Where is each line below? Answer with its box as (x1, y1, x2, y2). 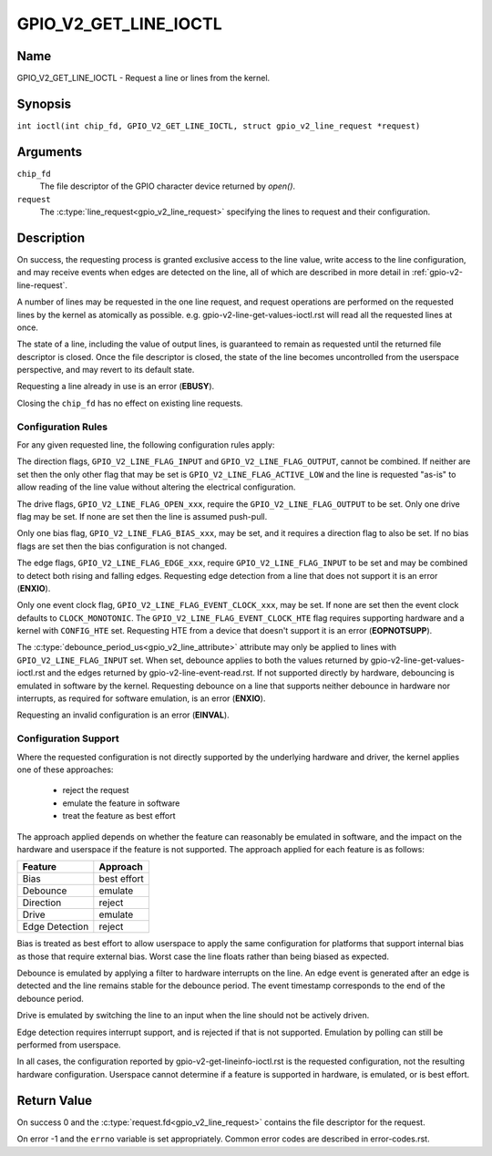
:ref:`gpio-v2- (411, 267, 464, 278)
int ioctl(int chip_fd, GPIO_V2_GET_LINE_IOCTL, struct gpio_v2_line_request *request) (16, 120, 421, 131)
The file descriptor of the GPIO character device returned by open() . (39, 181, 296, 191)
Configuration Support (16, 732, 119, 745)
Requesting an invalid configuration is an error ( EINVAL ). (16, 709, 230, 720)
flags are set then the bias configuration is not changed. (16, 541, 228, 552)
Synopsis (16, 96, 72, 111)
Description (16, 230, 86, 245)
